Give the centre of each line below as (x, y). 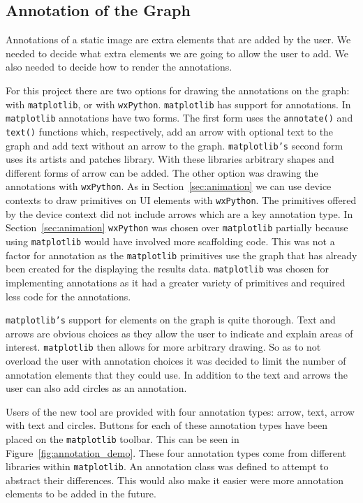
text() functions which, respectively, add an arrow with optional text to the (170, 131)
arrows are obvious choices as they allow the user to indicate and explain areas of (179, 333)
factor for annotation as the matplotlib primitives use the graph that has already (181, 255)
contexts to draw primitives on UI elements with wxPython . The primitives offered (181, 200)
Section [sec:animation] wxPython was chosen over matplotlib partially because (177, 227)
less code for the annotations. (68, 296)
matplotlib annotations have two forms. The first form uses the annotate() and (179, 118)
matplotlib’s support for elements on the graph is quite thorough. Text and (171, 320)
